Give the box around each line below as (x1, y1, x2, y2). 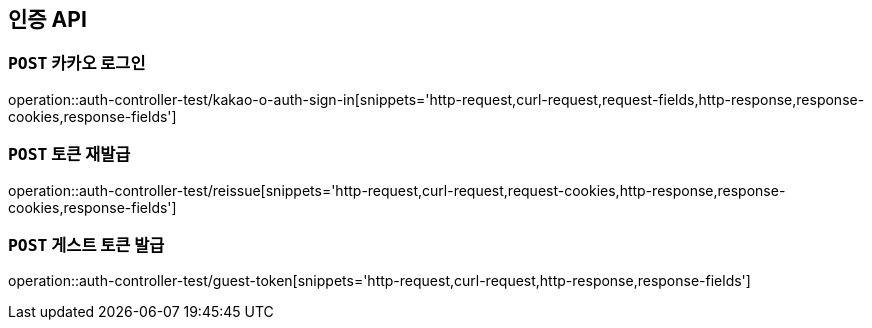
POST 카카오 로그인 (8, 53, 146, 74)
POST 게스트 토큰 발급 (8, 234, 165, 255)
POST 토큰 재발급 (8, 144, 131, 165)
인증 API (8, 7, 87, 32)
